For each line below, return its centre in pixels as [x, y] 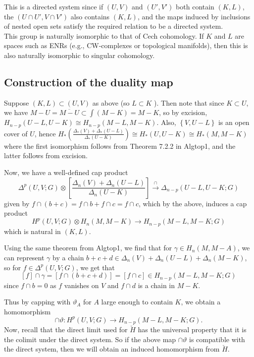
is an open [234, 122]
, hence [45, 133]
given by [17, 203]
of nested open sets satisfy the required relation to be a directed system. [114, 26]
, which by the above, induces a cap [193, 203]
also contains [90, 16]
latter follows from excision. [46, 155]
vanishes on [81, 285]
